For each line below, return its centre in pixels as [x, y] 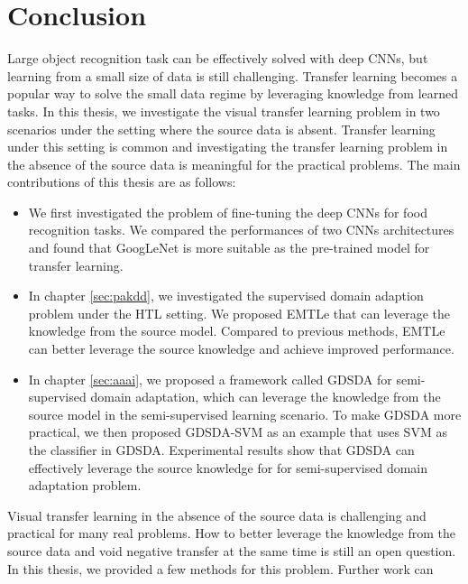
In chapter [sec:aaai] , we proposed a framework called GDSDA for [210, 379]
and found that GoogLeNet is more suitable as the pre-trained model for [229, 248]
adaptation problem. [85, 485]
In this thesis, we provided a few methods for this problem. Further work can [220, 568]
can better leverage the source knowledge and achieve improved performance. [241, 349]
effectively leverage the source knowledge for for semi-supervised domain [228, 467]
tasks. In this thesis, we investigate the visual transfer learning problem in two [224, 111]
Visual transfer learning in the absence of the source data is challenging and [217, 515]
